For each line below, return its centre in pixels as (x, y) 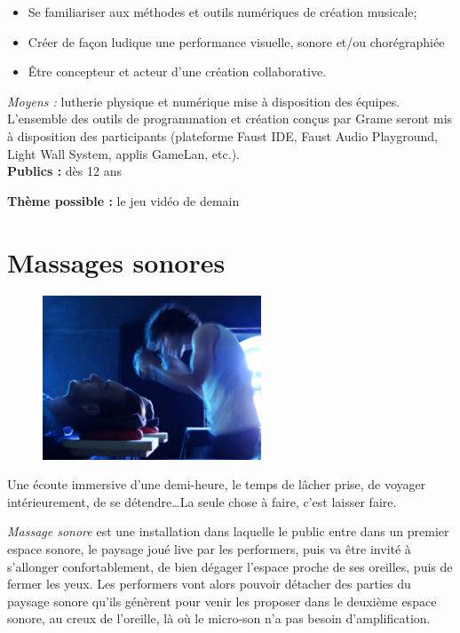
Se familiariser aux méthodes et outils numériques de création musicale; (222, 12)
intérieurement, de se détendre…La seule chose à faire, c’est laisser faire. (202, 501)
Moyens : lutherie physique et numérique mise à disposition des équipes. (204, 101)
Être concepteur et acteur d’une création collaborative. (177, 71)
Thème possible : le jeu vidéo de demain (123, 200)
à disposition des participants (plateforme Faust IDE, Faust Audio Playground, (223, 135)
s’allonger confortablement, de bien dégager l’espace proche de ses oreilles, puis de (230, 566)
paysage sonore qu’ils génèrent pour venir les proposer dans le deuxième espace (222, 601)
